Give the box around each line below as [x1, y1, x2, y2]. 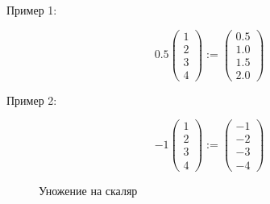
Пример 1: [6, 2, 57, 18]
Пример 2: [6, 91, 57, 108]
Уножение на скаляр [39, 181, 138, 198]
